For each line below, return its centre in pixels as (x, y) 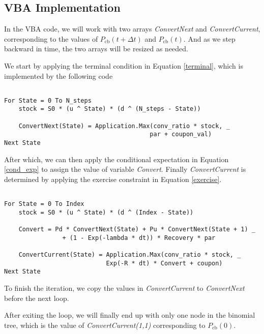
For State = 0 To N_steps (48, 100)
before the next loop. (37, 298)
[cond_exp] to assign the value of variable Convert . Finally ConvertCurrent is (125, 169)
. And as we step (209, 38)
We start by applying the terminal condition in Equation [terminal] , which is (124, 65)
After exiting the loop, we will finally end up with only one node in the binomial (130, 315)
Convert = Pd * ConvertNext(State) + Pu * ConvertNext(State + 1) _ (137, 230)
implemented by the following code (58, 75)
